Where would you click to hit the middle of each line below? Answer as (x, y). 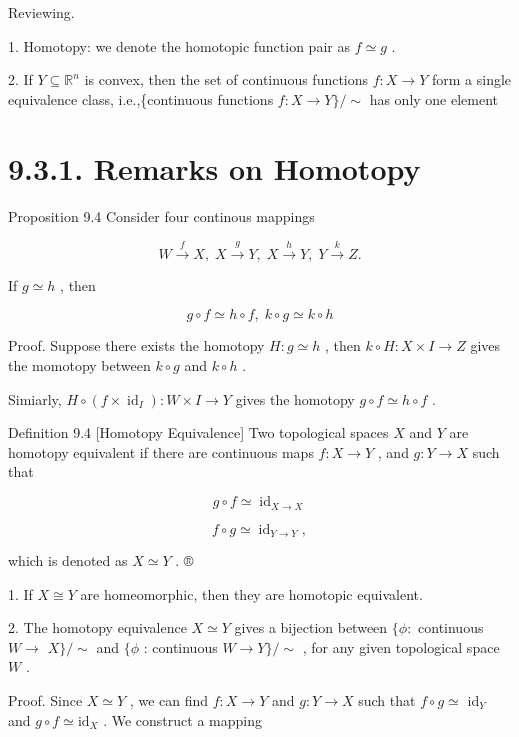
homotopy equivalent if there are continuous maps (161, 451)
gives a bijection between (311, 627)
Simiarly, (35, 398)
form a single (471, 79)
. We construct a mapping (182, 719)
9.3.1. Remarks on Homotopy (214, 167)
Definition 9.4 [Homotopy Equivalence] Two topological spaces (198, 432)
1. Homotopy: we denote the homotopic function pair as (179, 45)
